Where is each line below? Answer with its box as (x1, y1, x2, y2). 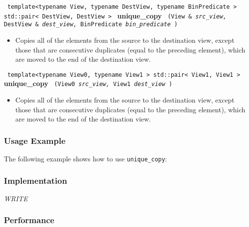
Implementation (4, 174, 67, 186)
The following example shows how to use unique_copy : (4, 154, 167, 164)
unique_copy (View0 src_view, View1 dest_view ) (4, 78, 172, 88)
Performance (4, 214, 54, 226)
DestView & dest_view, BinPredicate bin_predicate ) (4, 21, 178, 28)
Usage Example (4, 134, 66, 146)
